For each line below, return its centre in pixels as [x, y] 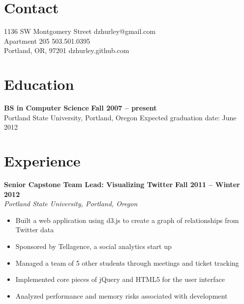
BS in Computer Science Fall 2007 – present [80, 108]
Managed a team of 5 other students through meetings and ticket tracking [127, 263]
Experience [42, 161]
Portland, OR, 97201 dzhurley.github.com [67, 50]
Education [39, 84]
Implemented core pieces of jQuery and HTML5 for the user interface [120, 279]
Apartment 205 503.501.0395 [47, 41]
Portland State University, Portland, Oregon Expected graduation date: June [120, 117]
